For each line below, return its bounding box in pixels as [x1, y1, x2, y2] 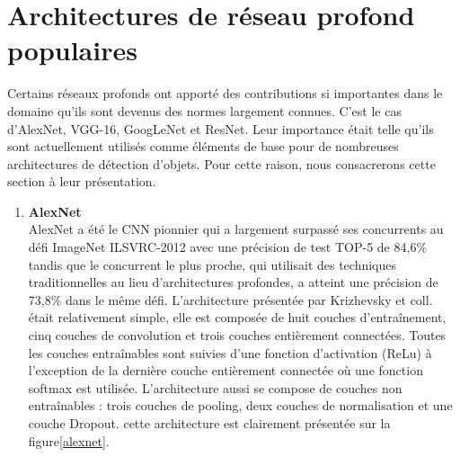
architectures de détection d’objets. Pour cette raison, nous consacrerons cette [7, 154, 436, 173]
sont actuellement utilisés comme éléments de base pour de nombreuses [7, 137, 399, 156]
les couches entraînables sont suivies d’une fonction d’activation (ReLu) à [28, 343, 432, 362]
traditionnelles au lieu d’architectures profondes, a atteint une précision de [28, 273, 438, 291]
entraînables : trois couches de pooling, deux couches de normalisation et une [28, 396, 453, 415]
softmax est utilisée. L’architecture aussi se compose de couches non [28, 378, 402, 397]
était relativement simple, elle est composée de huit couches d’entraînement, [28, 308, 447, 327]
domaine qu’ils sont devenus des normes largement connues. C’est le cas [7, 101, 402, 120]
